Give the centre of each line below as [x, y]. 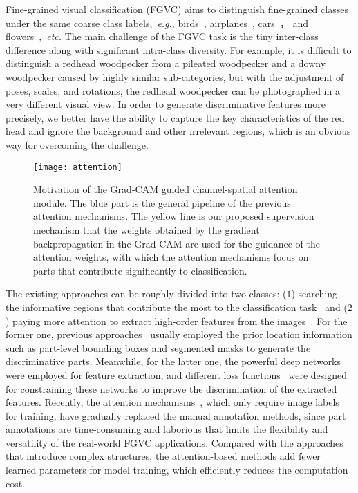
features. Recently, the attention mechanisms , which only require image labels [172, 402]
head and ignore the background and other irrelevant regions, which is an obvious [178, 131]
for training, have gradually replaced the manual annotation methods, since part [176, 415]
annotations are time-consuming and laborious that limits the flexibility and [167, 429]
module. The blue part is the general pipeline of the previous [162, 202]
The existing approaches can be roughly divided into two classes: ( [146, 294]
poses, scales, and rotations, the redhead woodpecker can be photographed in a [173, 90]
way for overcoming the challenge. [77, 144]
